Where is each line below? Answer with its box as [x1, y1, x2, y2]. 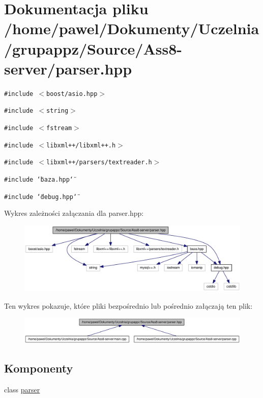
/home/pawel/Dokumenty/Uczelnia [4, 18, 259, 39]
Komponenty [4, 360, 73, 376]
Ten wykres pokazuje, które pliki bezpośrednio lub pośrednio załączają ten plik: [4, 300, 253, 311]
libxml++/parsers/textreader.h [46, 159, 152, 166]
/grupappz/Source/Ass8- [4, 38, 183, 59]
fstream [46, 125, 72, 132]
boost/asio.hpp [46, 90, 98, 97]
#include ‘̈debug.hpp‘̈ [4, 193, 77, 201]
